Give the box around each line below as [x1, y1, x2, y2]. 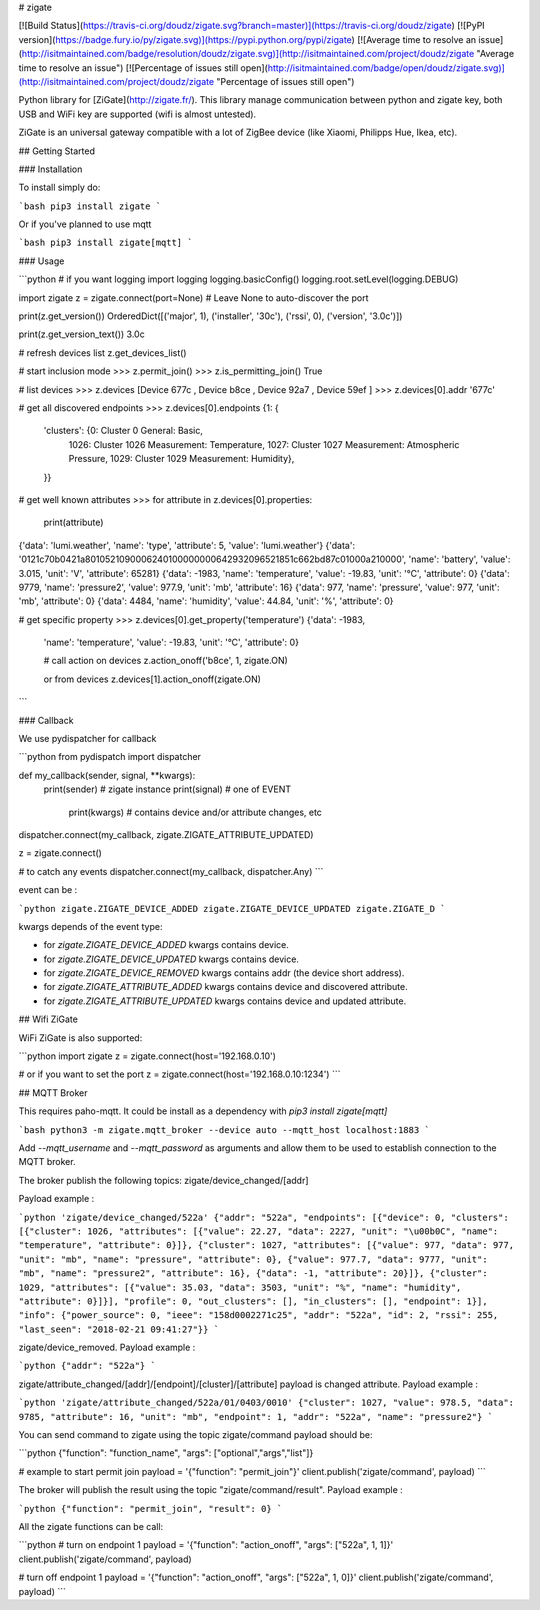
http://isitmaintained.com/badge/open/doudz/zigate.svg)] [267, 61, 505, 74]
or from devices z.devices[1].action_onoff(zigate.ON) [43, 673, 262, 685]
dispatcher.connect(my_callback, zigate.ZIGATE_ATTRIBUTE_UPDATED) [18, 828, 314, 840]
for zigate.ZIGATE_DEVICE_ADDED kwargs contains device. [43, 939, 290, 951]
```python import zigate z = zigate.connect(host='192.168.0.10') [18, 1050, 277, 1062]
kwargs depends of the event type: [18, 920, 163, 932]
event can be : [18, 884, 78, 896]
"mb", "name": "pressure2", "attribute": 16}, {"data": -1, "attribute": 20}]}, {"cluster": [18, 1268, 489, 1279]
